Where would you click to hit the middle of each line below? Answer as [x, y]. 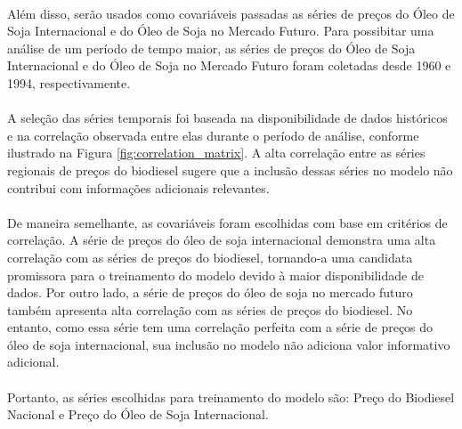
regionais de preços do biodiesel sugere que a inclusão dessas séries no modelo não [230, 170]
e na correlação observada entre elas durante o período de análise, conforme [213, 135]
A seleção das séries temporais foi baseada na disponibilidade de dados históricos [227, 118]
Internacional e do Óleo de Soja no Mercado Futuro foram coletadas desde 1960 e [229, 65]
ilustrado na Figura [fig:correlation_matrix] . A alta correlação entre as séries [216, 153]
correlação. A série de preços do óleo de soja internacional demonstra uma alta [222, 240]
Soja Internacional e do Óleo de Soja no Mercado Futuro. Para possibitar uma [221, 31]
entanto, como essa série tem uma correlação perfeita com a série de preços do [220, 327]
